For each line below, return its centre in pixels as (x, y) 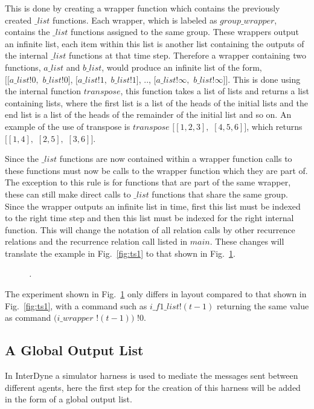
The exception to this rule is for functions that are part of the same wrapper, (148, 182)
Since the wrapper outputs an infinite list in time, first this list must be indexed (153, 206)
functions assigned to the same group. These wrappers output (185, 32)
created (18, 20)
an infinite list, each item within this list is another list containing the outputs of (155, 43)
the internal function (43, 91)
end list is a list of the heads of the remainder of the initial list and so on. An (148, 114)
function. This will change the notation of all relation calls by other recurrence (150, 229)
